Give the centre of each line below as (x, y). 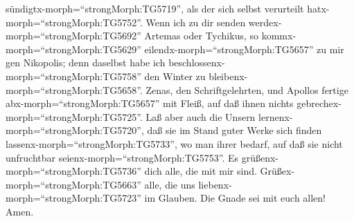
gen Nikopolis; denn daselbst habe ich (86, 63)
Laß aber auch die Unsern (201, 116)
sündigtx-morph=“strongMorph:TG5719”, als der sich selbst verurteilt (155, 8)
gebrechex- (319, 103)
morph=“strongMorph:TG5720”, (75, 130)
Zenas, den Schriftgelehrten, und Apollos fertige (247, 89)
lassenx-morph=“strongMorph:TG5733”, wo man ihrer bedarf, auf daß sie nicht (174, 143)
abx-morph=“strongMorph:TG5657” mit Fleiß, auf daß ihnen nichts (150, 103)
